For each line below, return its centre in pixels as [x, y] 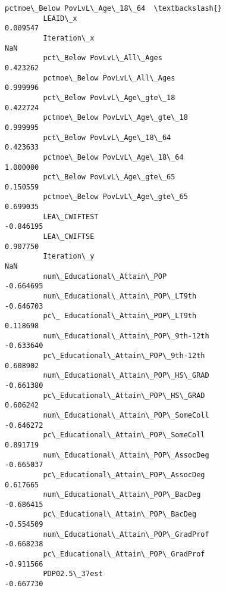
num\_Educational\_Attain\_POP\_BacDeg [122, 495]
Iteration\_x [69, 38]
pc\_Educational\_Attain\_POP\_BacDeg [120, 514]
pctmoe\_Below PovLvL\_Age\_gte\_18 [115, 118]
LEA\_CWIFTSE [69, 237]
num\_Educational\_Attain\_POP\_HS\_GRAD [126, 376]
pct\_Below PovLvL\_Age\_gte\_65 [109, 177]
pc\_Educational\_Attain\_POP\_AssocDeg [124, 475]
